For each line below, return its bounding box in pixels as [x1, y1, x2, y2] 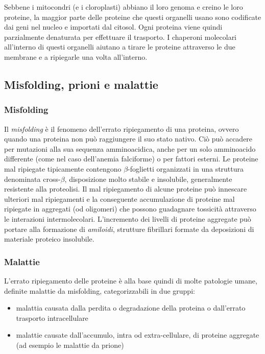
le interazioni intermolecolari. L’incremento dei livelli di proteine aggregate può [4, 213, 251, 224]
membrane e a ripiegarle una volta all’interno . [4, 51, 148, 62]
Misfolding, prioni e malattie [4, 76, 158, 92]
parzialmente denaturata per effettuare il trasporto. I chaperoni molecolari [4, 31, 237, 42]
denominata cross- [4, 173, 61, 184]
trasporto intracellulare [16, 312, 88, 323]
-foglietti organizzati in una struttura [128, 163, 244, 174]
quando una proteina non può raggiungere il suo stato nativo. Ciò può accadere [4, 133, 253, 144]
